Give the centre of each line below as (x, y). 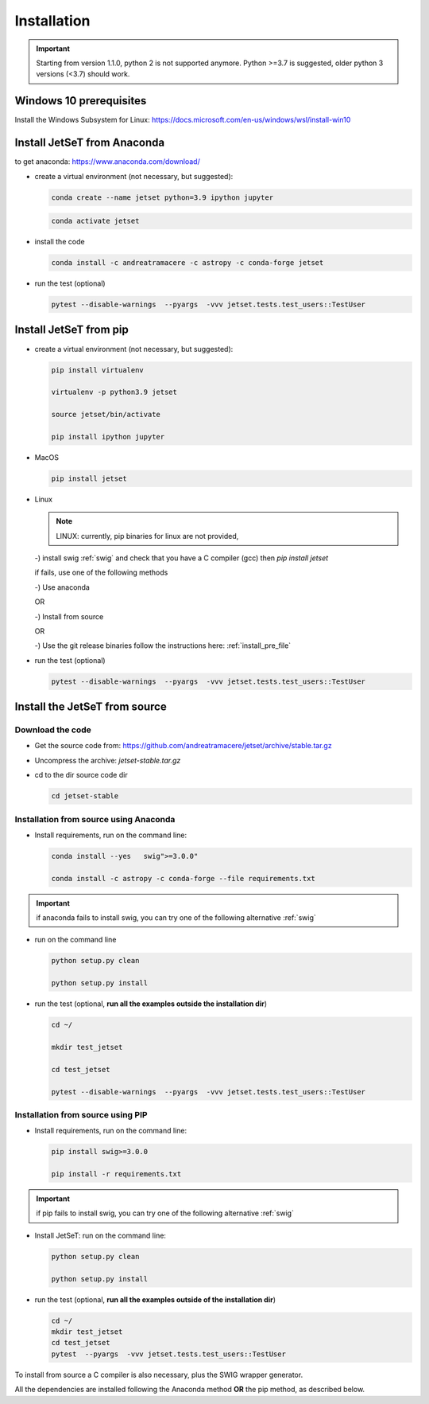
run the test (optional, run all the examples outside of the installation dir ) (155, 1299)
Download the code (53, 730)
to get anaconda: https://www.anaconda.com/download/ (107, 162)
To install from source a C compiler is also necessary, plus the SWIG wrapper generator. (159, 1375)
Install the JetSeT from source (91, 707)
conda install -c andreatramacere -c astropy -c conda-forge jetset (187, 263)
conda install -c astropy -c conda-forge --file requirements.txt (183, 878)
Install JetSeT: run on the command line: (100, 1235)
